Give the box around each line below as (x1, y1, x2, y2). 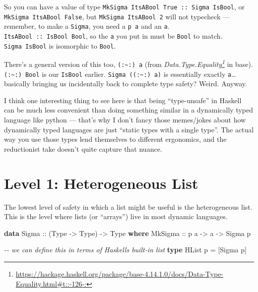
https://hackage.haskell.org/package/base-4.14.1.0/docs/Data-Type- (15, 268, 224, 279)
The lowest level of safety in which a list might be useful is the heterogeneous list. (4, 201, 253, 212)
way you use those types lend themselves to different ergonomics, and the (4, 134, 227, 144)
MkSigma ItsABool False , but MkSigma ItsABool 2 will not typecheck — (4, 11, 230, 21)
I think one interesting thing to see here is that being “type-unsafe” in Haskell (4, 95, 242, 105)
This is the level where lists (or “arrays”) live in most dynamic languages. (4, 211, 228, 222)
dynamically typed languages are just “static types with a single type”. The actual (4, 124, 254, 134)
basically (4, 78, 30, 89)
